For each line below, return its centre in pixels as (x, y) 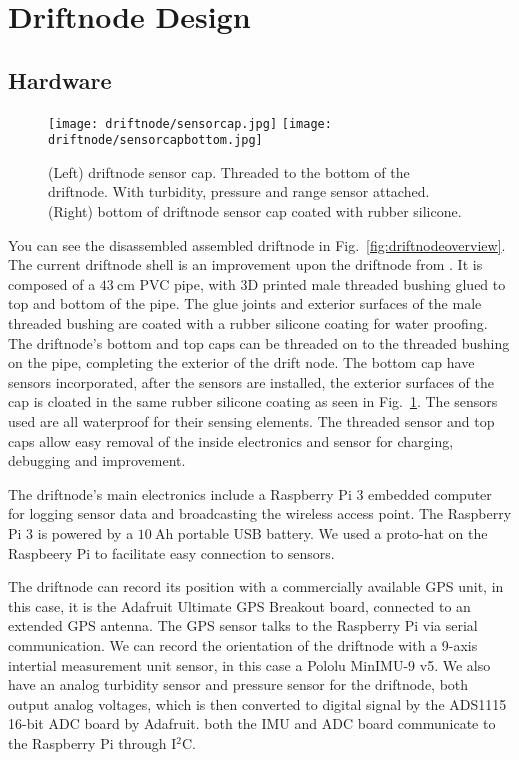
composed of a (52, 283)
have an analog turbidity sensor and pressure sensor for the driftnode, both (238, 684)
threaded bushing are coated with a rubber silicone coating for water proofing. (248, 323)
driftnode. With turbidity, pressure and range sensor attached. (239, 191)
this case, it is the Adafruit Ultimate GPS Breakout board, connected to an (239, 605)
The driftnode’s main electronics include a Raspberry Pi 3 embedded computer (250, 493)
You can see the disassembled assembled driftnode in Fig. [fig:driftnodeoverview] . (257, 244)
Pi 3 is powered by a (71, 532)
